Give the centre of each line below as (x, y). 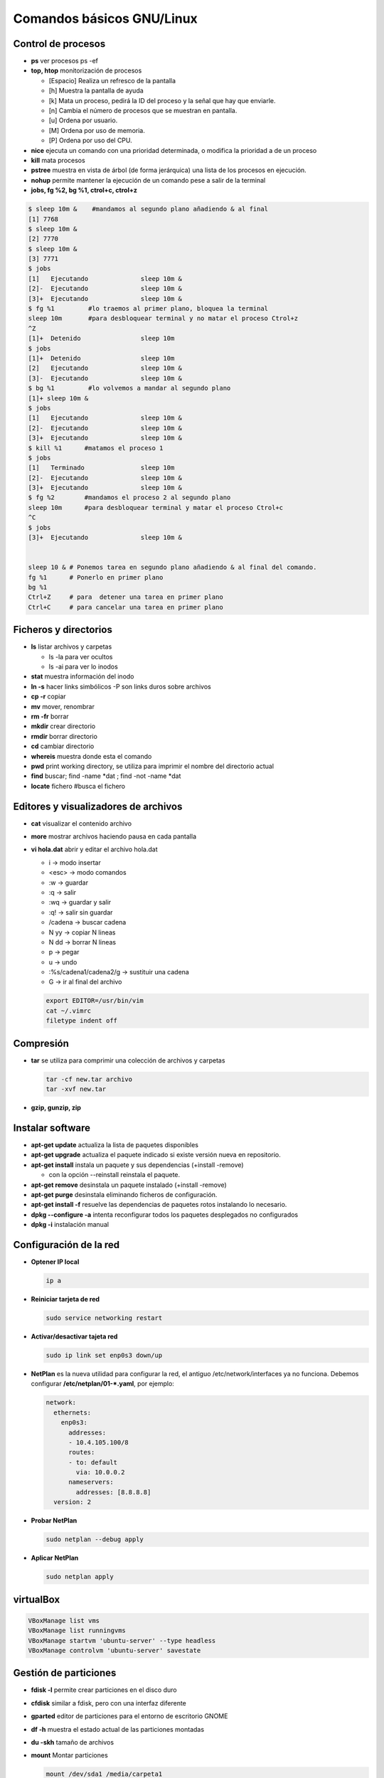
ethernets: (73, 1412)
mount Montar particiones (69, 1755)
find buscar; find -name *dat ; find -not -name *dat (106, 776)
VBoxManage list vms (64, 1620)
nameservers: (91, 1482)
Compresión (41, 1043)
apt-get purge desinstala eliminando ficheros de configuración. (124, 1194)
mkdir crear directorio (63, 726)
